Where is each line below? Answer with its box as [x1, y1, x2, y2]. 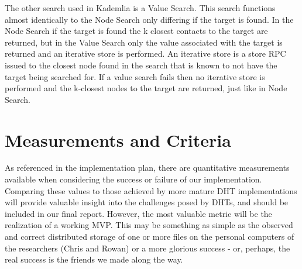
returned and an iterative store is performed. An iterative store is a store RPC [5, 47, 286, 60]
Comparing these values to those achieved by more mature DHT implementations [5, 184, 297, 196]
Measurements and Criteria [5, 127, 231, 151]
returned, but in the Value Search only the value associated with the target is [5, 36, 283, 48]
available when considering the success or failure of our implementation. [5, 173, 262, 185]
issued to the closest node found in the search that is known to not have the [5, 58, 277, 71]
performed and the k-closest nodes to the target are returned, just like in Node [5, 82, 287, 94]
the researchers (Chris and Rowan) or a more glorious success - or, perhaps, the [5, 242, 290, 254]
